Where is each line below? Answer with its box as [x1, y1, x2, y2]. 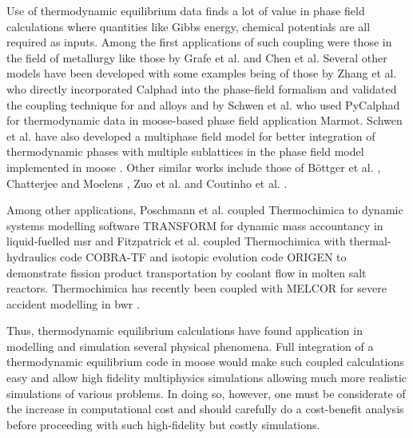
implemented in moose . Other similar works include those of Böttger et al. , [6, 158, 381, 175]
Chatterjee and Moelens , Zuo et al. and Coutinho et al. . [6, 174, 288, 191]
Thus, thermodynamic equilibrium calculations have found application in [6, 322, 363, 339]
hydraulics [6, 248, 57, 265]
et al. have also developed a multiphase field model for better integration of [6, 127, 375, 144]
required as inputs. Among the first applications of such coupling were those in [6, 34, 392, 50]
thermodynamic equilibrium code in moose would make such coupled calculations [6, 353, 404, 370]
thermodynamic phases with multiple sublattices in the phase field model [6, 143, 364, 160]
